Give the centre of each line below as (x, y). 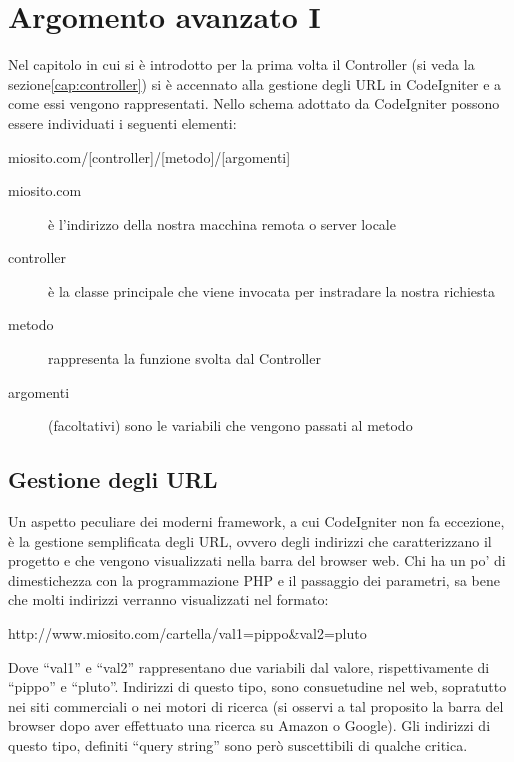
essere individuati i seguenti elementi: (122, 122)
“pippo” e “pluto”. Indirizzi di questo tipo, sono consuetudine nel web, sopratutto (257, 686)
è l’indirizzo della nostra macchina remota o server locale (222, 223)
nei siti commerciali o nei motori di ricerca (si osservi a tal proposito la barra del (256, 705)
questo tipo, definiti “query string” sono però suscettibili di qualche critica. (238, 744)
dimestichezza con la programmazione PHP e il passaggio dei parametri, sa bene (254, 579)
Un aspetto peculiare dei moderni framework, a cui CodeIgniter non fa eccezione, (256, 521)
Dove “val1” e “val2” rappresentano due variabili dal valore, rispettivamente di (249, 666)
